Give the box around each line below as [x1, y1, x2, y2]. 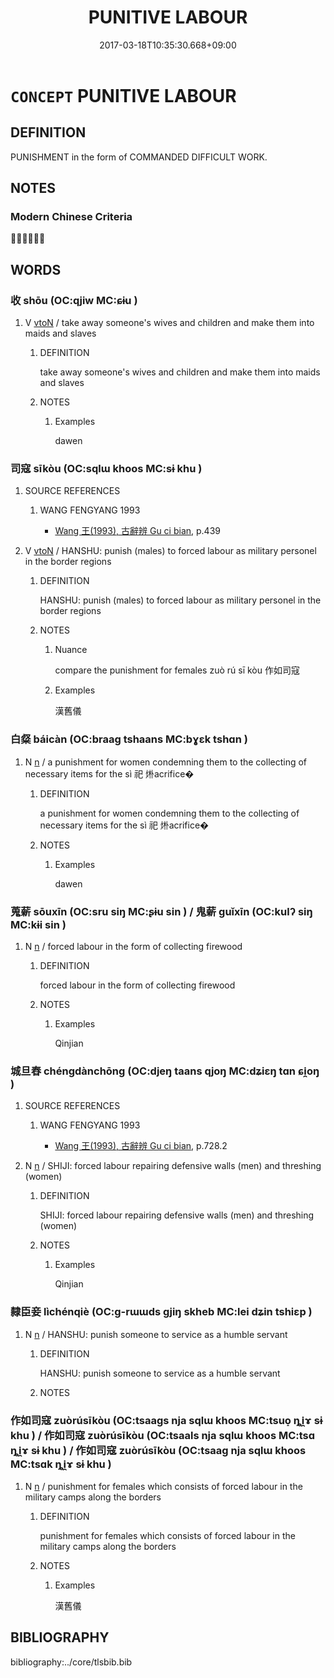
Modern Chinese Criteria [10, 210, 133, 224]
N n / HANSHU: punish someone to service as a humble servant [24, 1328, 288, 1340]
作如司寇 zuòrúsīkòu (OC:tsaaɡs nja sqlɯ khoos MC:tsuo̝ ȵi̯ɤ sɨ [10, 1413, 323, 1427]
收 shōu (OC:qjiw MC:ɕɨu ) [10, 293, 138, 307]
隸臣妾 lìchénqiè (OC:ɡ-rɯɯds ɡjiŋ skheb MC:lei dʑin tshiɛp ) [10, 1305, 313, 1319]
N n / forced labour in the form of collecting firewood [24, 941, 243, 953]
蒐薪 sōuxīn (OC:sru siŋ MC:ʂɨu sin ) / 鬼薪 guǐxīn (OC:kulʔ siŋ [10, 904, 313, 918]
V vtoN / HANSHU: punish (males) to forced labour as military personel [24, 545, 317, 557]
